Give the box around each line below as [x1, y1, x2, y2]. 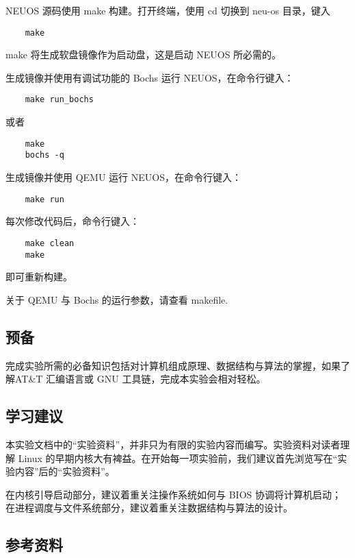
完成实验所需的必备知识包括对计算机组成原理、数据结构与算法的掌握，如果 [5, 358, 341, 372]
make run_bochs [25, 95, 94, 105]
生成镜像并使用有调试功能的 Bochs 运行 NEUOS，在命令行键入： [5, 70, 294, 84]
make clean [25, 238, 75, 248]
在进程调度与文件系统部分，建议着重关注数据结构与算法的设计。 [5, 500, 293, 515]
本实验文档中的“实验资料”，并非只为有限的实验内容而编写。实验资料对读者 [5, 437, 341, 451]
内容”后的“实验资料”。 [14, 464, 115, 478]
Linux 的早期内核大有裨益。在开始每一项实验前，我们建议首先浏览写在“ [18, 450, 338, 465]
